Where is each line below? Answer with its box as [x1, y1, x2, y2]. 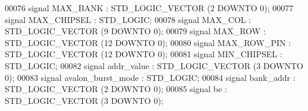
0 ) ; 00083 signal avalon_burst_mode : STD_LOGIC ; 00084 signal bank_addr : [5, 71, 296, 83]
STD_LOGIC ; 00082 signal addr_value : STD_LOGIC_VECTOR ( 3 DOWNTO [5, 59, 303, 71]
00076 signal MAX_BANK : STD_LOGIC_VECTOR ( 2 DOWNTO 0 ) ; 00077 [5, 2, 294, 14]
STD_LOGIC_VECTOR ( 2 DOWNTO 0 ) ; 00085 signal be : [5, 83, 227, 95]
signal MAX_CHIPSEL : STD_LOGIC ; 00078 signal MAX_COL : [5, 13, 252, 25]
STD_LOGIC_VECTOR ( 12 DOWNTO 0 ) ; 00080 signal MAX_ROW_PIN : [5, 36, 291, 48]
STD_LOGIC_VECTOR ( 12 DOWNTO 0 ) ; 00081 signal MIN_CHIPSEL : [5, 48, 282, 60]
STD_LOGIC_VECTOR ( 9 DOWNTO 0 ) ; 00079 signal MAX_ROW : [5, 25, 266, 37]
